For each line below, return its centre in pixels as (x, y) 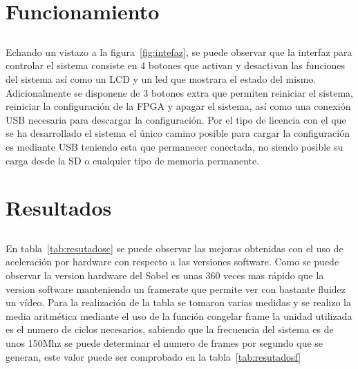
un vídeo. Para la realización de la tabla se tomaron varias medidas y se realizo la (178, 302)
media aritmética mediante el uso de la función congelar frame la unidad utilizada (179, 315)
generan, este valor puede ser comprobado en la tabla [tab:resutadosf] (153, 356)
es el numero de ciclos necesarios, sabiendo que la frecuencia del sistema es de (170, 329)
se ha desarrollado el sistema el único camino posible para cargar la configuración (178, 133)
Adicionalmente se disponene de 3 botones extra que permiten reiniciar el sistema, (179, 92)
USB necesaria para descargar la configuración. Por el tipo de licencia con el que (176, 119)
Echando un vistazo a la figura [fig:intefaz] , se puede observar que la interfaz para (179, 51)
